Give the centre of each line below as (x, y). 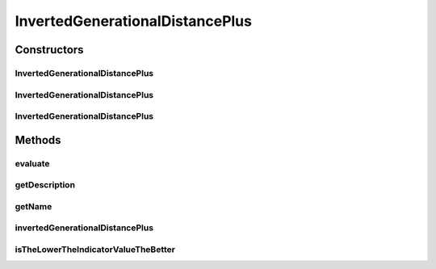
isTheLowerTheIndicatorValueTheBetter (95, 249)
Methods (38, 140)
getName (34, 206)
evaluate (32, 163)
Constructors (49, 50)
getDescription (45, 185)
